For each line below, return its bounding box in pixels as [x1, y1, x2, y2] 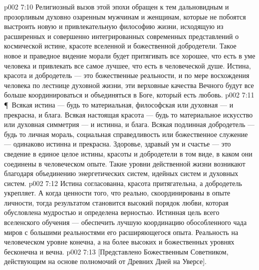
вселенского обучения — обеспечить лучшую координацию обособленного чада [4, 217, 247, 227]
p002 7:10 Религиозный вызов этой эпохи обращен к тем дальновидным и [4, 1, 229, 11]
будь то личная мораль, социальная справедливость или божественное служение [4, 128, 248, 139]
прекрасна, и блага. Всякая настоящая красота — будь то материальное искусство [4, 109, 253, 119]
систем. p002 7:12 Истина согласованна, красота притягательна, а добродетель [4, 177, 242, 188]
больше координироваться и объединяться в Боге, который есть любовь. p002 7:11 [4, 89, 255, 100]
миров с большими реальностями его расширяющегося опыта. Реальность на [4, 226, 239, 237]
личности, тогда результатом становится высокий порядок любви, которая [4, 197, 229, 207]
